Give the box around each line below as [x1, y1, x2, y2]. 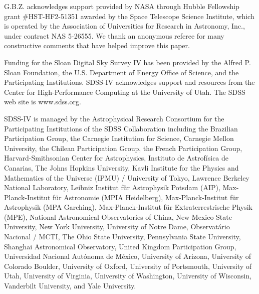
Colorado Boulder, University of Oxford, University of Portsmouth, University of [4, 260, 252, 271]
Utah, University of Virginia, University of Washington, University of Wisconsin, [4, 270, 252, 281]
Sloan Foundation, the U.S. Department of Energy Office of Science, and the [4, 67, 239, 77]
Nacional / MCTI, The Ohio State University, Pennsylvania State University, [4, 231, 241, 242]
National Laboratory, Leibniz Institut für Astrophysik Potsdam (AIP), [4, 182, 220, 193]
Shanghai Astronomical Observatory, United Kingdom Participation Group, [4, 241, 236, 251]
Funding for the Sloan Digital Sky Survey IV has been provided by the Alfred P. [4, 57, 251, 67]
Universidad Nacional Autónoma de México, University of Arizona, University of [4, 251, 251, 261]
